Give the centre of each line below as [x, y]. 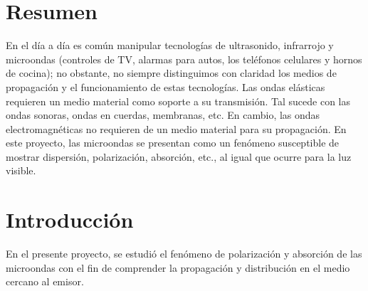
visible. [21, 170]
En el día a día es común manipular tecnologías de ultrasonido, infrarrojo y [170, 45]
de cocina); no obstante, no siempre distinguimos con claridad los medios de [171, 73]
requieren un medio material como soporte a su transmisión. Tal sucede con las [178, 101]
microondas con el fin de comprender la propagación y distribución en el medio [178, 267]
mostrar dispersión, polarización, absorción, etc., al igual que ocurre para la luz [179, 156]
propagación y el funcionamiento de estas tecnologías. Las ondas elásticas [165, 86]
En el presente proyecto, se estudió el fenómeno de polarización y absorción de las [184, 254]
